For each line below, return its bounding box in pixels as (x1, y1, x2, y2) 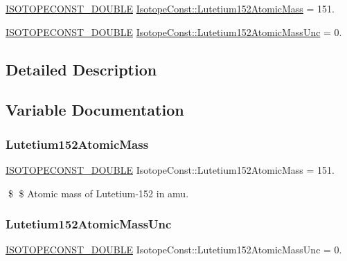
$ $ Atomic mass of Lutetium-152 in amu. (8, 186, 189, 200)
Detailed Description (6, 58, 157, 80)
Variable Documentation (6, 99, 184, 120)
